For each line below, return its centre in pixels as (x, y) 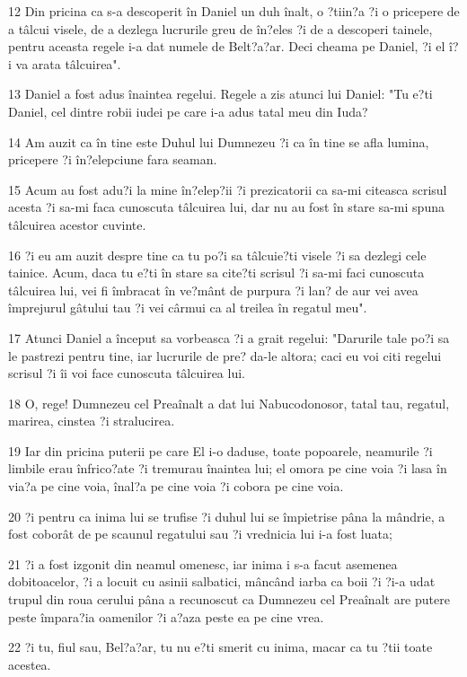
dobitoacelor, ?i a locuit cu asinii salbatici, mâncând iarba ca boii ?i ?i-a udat (222, 581)
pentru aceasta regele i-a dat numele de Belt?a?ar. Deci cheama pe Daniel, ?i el (227, 46)
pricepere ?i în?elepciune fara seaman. (113, 159)
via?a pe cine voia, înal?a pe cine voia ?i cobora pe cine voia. (176, 486)
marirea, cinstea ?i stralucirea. (92, 421)
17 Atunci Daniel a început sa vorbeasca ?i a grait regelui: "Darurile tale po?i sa (229, 337)
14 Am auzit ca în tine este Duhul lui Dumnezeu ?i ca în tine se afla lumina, (219, 141)
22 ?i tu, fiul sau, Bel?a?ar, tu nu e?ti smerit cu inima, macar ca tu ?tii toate (220, 647)
